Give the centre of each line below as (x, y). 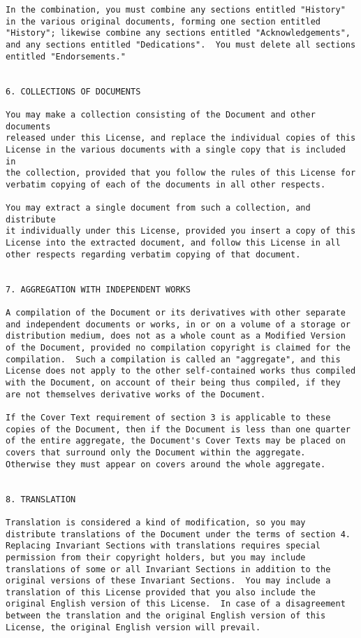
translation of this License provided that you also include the (161, 592)
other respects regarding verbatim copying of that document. (153, 254)
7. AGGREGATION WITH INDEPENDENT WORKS (98, 289)
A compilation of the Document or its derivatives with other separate (176, 313)
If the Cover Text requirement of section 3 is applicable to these (168, 417)
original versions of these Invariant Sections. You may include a (168, 581)
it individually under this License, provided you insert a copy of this (181, 231)
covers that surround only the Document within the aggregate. (156, 452)
